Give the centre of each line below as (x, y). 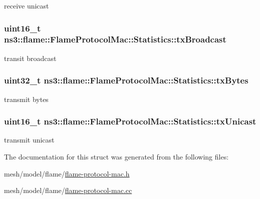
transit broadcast (30, 58)
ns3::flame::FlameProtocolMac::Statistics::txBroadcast (115, 39)
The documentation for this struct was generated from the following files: (116, 156)
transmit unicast (29, 140)
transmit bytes (26, 99)
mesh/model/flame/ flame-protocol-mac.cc (68, 190)
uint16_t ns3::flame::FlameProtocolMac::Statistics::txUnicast (130, 121)
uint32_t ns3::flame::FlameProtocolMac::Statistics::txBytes (126, 80)
